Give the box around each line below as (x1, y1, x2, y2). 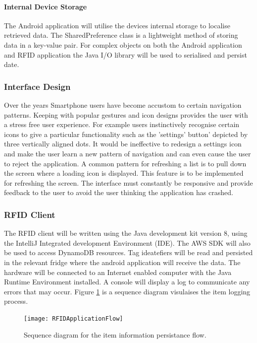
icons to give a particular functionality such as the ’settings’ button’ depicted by (4, 129, 248, 139)
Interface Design (4, 80, 71, 92)
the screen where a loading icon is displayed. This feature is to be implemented (4, 168, 244, 178)
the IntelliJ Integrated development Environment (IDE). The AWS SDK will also (4, 237, 251, 248)
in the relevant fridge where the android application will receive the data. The (4, 257, 241, 267)
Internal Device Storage (4, 1, 87, 11)
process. (4, 296, 28, 306)
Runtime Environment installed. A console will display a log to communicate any (4, 276, 250, 287)
